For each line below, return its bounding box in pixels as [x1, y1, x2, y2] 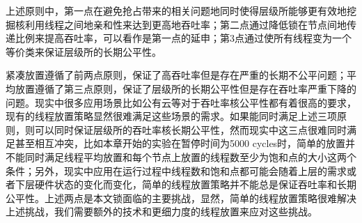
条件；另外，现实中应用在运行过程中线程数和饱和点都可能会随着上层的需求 [6, 163, 347, 178]
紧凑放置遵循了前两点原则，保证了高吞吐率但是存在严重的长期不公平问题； [6, 68, 347, 82]
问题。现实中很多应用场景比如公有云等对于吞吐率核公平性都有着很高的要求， [6, 95, 356, 109]
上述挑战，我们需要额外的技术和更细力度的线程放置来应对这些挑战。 [6, 204, 317, 219]
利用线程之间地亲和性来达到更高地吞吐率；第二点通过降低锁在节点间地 [24, 17, 347, 31]
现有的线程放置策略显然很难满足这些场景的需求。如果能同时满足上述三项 [6, 109, 337, 123]
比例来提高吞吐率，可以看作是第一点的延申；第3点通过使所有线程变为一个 [15, 31, 352, 45]
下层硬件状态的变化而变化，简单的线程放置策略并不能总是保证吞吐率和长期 [15, 177, 356, 192]
